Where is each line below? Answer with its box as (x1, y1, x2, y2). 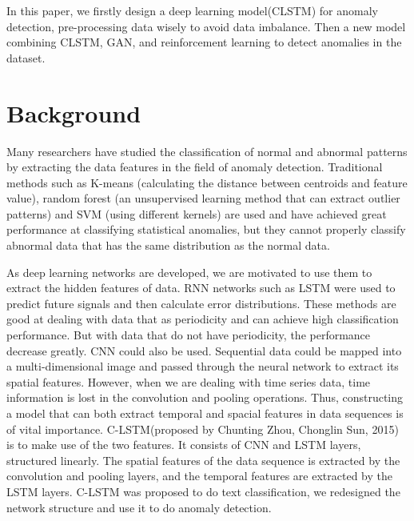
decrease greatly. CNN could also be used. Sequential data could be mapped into (6, 342, 402, 359)
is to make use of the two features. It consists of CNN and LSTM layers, (6, 436, 361, 453)
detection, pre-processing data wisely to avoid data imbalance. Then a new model (6, 18, 406, 34)
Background (6, 96, 141, 129)
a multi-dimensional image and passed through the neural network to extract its (6, 358, 399, 375)
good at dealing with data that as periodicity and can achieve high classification (6, 311, 399, 327)
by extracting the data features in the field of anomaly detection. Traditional (6, 158, 383, 175)
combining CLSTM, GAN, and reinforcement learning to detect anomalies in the (6, 34, 402, 50)
